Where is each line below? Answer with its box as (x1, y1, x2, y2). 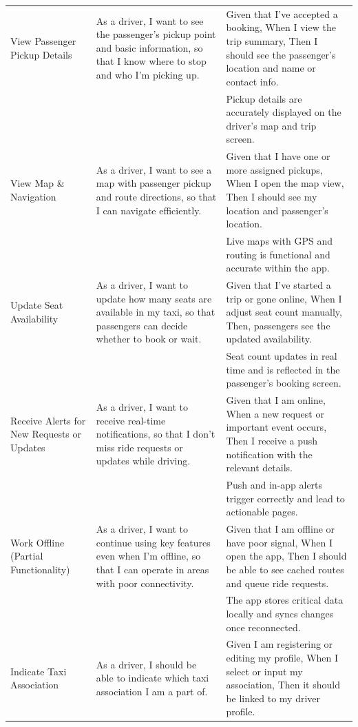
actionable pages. (226, 504, 298, 519)
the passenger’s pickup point (96, 27, 216, 41)
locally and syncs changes (226, 606, 334, 620)
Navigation (10, 189, 56, 203)
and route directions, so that (96, 189, 217, 203)
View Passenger (10, 33, 76, 48)
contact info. (226, 74, 279, 88)
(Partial (10, 549, 43, 563)
